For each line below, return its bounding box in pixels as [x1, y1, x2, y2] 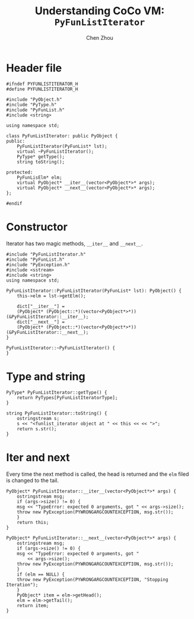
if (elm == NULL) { [17, 571, 65, 577]
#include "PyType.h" [6, 102, 58, 108]
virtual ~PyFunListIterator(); [17, 149, 94, 154]
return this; [17, 519, 49, 525]
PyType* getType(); [17, 153, 65, 160]
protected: [6, 169, 33, 175]
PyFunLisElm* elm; [17, 174, 62, 181]
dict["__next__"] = [17, 319, 65, 325]
